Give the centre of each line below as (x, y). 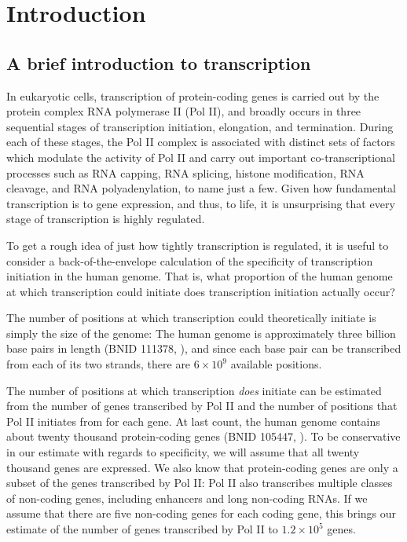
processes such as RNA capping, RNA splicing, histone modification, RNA (185, 172)
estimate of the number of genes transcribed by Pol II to (142, 529)
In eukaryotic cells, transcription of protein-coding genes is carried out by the (193, 95)
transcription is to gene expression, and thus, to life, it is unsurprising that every (201, 203)
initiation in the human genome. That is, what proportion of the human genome (200, 276)
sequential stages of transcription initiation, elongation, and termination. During (200, 126)
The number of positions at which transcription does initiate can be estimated (194, 390)
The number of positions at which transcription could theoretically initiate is (191, 318)
